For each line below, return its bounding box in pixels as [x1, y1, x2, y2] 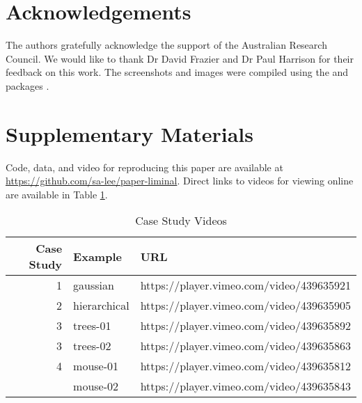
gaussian [73, 277, 114, 294]
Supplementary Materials [6, 119, 253, 148]
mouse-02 [73, 378, 119, 395]
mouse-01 [73, 358, 119, 374]
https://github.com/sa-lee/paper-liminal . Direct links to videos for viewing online [6, 173, 354, 188]
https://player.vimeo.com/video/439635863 [140, 338, 351, 354]
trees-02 [73, 338, 111, 354]
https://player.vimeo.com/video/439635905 [140, 297, 351, 314]
